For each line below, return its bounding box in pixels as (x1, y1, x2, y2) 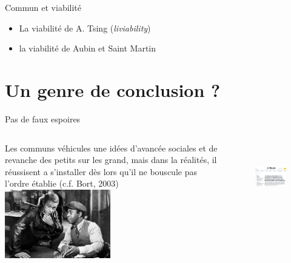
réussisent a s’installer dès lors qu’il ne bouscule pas (5, 165, 197, 178)
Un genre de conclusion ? (5, 77, 221, 102)
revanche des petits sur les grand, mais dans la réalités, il (5, 153, 217, 166)
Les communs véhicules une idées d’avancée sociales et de (5, 141, 218, 154)
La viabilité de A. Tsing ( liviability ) (19, 21, 151, 34)
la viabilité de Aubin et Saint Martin (19, 42, 156, 55)
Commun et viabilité (5, 1, 81, 13)
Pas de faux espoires (5, 112, 81, 125)
